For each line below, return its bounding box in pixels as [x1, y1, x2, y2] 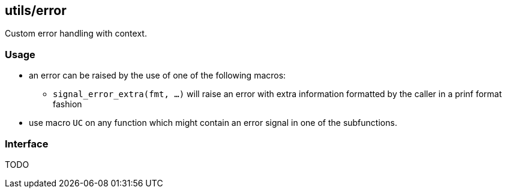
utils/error [5, 3, 67, 18]
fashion [53, 99, 82, 110]
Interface [5, 137, 49, 150]
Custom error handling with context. [5, 28, 147, 39]
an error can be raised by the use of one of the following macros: [29, 70, 286, 81]
